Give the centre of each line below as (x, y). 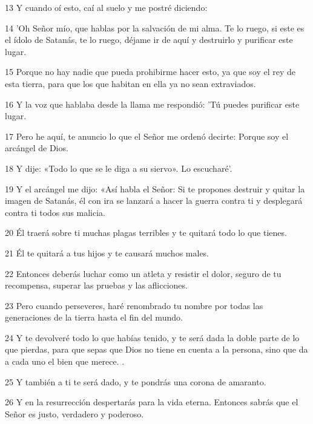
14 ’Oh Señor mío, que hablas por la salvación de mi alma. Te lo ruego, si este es (155, 28)
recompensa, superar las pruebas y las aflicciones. (96, 285)
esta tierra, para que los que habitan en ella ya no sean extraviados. (130, 83)
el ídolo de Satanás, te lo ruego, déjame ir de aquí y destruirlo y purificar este (149, 40)
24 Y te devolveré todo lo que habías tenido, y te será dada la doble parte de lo (152, 337)
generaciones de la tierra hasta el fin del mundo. (94, 317)
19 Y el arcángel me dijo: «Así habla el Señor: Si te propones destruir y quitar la (155, 188)
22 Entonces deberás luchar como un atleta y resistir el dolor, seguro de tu (143, 273)
